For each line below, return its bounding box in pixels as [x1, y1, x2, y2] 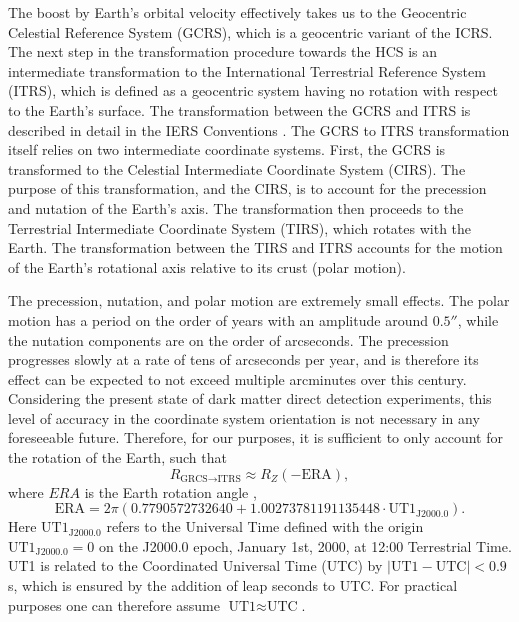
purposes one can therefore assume [8, 594, 220, 615]
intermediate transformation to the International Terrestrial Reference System [8, 60, 486, 81]
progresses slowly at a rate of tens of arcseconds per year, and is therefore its [8, 349, 479, 370]
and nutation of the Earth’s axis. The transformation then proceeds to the [8, 197, 464, 218]
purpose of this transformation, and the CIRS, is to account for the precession [8, 178, 487, 199]
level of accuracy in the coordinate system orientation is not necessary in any [8, 407, 480, 428]
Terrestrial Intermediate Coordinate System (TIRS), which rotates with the [8, 217, 472, 238]
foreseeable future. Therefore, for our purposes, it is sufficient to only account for [8, 427, 503, 448]
